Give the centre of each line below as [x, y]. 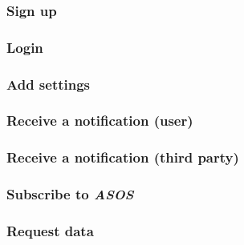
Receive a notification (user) [100, 120]
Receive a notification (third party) [123, 157]
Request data [50, 230]
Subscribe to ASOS [70, 194]
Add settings [49, 84]
